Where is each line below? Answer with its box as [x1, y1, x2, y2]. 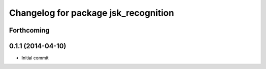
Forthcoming [9, 26, 50, 34]
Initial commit [21, 55, 49, 61]
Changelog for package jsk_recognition [9, 7, 174, 18]
